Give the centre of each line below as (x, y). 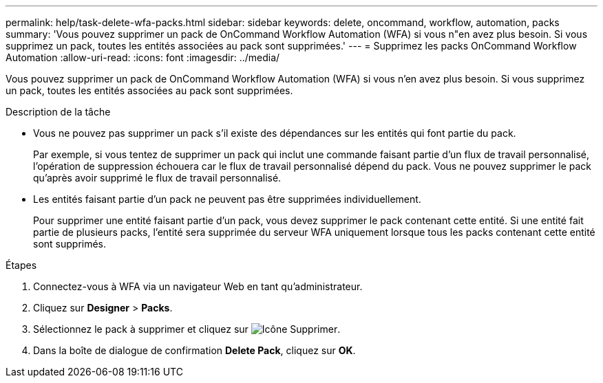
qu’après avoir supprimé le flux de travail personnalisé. (157, 178)
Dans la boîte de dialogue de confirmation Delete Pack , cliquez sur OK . (194, 350)
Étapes (21, 265)
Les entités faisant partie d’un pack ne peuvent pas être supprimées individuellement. (227, 199)
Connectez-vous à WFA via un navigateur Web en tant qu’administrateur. (198, 286)
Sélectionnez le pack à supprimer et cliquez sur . (187, 329)
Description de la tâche (58, 112)
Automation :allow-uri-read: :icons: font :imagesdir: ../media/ (143, 57)
